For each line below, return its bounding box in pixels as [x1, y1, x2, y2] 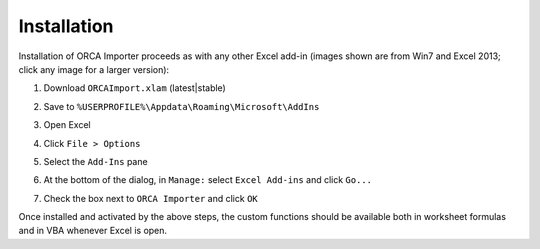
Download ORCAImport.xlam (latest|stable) [43, 82, 227, 94]
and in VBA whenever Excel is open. [18, 225, 168, 237]
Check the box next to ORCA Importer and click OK [43, 192, 259, 204]
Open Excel [43, 119, 91, 131]
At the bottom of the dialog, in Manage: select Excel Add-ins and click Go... [43, 174, 372, 186]
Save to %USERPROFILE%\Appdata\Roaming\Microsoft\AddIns [43, 100, 320, 112]
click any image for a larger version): [18, 63, 170, 75]
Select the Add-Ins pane [43, 155, 149, 167]
